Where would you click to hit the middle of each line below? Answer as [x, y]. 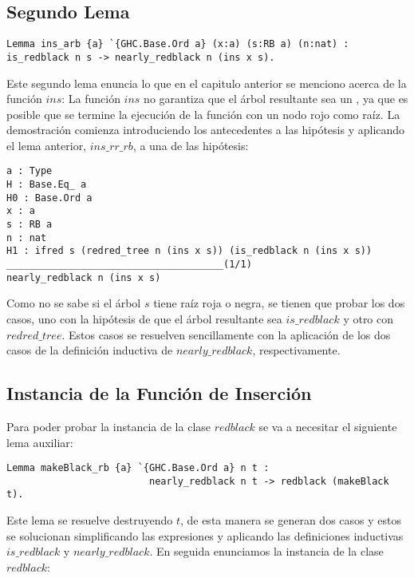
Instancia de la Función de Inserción [159, 393]
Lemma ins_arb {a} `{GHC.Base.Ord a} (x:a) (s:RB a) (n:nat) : [178, 44]
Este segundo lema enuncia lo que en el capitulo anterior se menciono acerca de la [207, 83]
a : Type [30, 171]
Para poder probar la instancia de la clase [109, 426]
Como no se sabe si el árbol [74, 303]
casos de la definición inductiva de [90, 350]
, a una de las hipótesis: [191, 145]
